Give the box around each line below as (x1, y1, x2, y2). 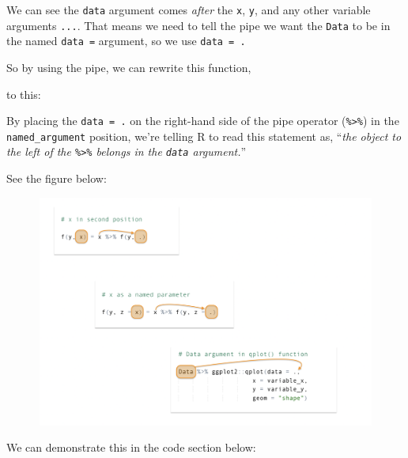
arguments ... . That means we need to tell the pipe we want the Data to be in (6, 17, 391, 33)
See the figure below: (6, 170, 107, 187)
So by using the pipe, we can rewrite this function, (6, 59, 251, 75)
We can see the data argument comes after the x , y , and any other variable (6, 2, 371, 17)
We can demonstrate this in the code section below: (6, 439, 256, 456)
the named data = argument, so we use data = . (6, 32, 246, 49)
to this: (6, 85, 41, 102)
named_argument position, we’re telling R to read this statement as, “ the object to (6, 127, 402, 144)
